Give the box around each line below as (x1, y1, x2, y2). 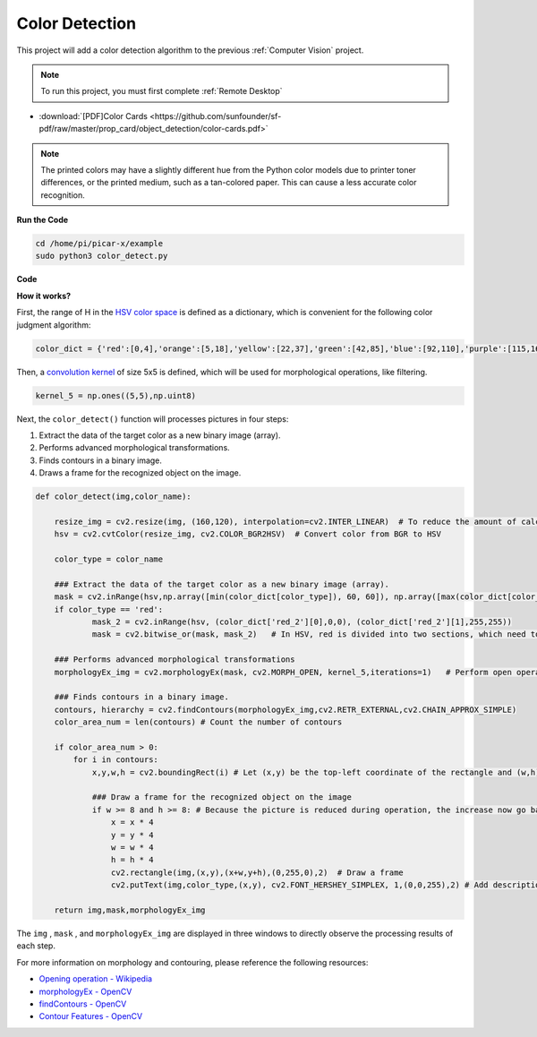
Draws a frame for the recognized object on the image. (38, 467, 242, 478)
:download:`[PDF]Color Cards (38, 110, 148, 121)
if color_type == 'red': (54, 604, 164, 614)
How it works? (16, 290, 72, 301)
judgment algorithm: (16, 319, 91, 330)
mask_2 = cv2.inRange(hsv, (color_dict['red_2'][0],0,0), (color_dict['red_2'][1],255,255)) (91, 616, 512, 627)
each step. (16, 940, 55, 951)
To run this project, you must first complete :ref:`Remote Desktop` (40, 86, 283, 97)
